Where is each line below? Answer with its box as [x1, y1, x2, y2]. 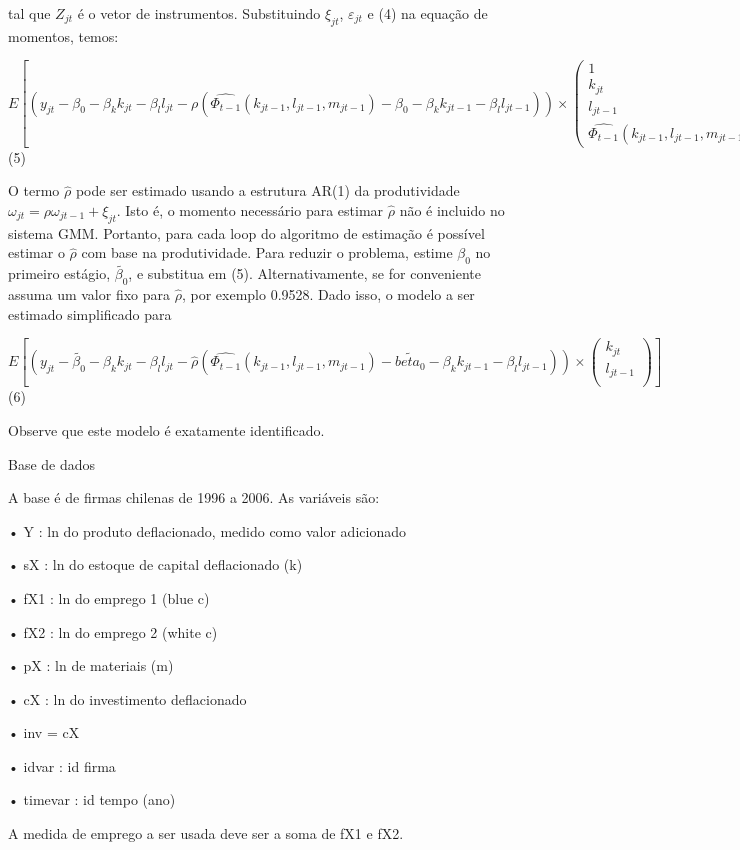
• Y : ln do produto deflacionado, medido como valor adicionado [8, 520, 406, 541]
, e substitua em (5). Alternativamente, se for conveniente [128, 263, 481, 284]
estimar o [8, 242, 65, 263]
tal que [8, 3, 51, 23]
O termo [8, 180, 60, 201]
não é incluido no [399, 199, 505, 220]
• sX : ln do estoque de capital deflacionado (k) [8, 554, 303, 575]
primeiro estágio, [8, 263, 111, 284]
